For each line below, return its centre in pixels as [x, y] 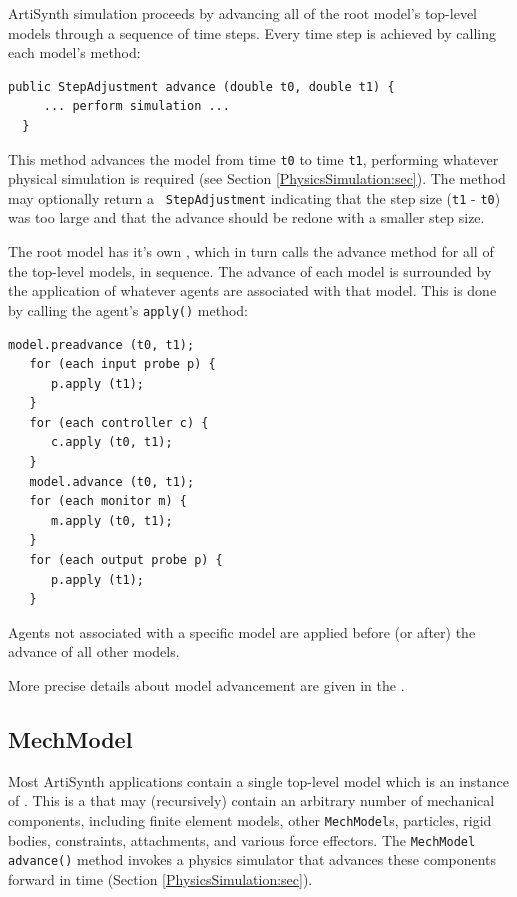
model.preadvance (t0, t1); [101, 344]
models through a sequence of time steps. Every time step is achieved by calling [252, 32]
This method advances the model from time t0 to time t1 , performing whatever [253, 158]
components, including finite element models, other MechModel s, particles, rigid [250, 819]
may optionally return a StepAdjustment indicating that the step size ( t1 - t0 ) [254, 197]
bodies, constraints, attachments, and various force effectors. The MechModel [242, 839]
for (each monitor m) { [108, 501]
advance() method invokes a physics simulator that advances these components [252, 859]
